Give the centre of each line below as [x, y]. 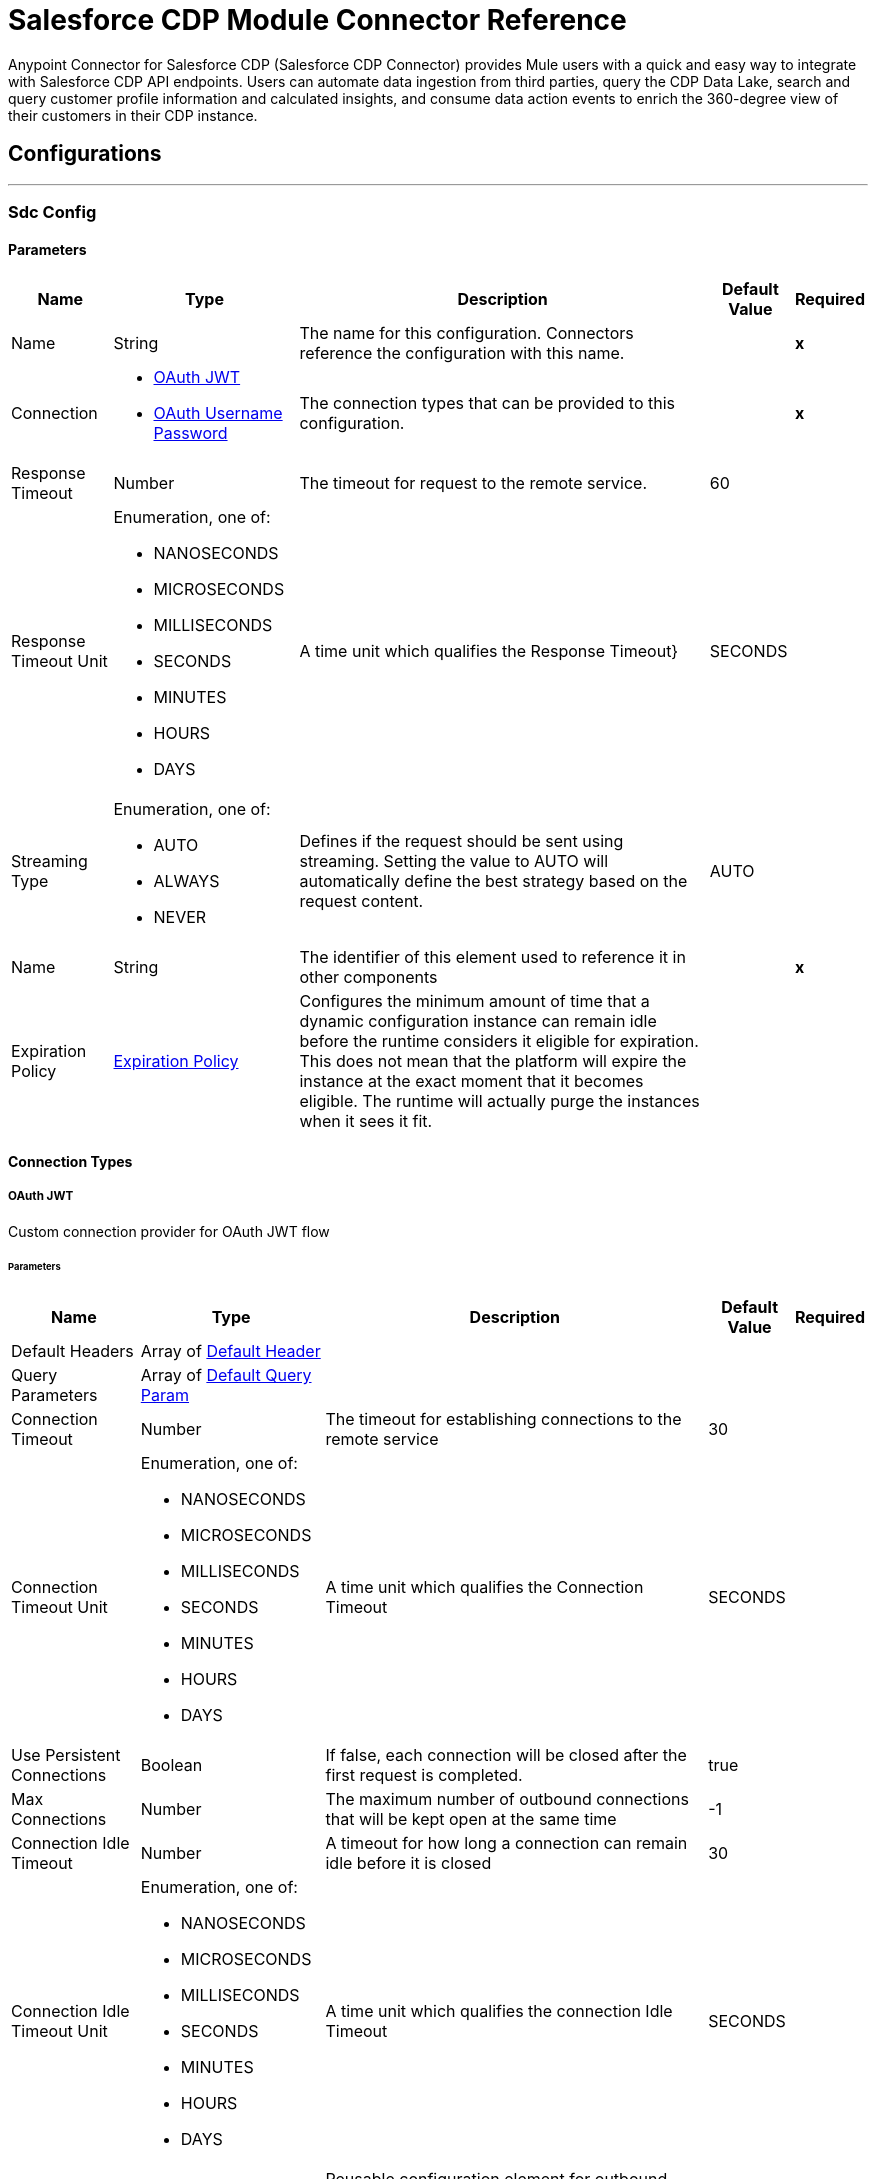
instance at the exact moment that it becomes [471, 1081]
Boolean [171, 1765]
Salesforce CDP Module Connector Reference [317, 20]
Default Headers [72, 1351]
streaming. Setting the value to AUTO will [454, 861]
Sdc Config [52, 211]
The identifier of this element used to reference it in [492, 957]
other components [368, 977]
